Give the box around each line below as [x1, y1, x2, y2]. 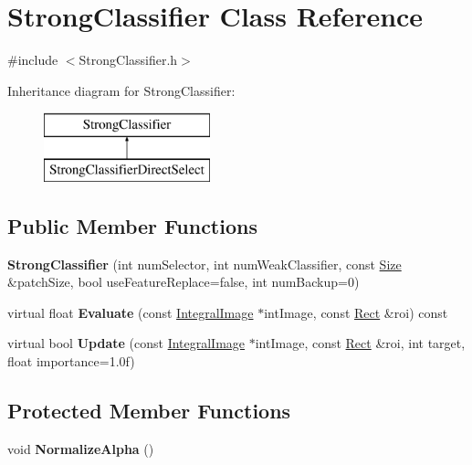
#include [7, 50, 58, 69]
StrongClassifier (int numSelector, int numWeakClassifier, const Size [7, 254, 402, 273]
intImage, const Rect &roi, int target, [255, 333, 466, 353]
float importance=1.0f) [7, 352, 135, 371]
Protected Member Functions [7, 396, 291, 425]
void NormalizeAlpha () [7, 439, 154, 458]
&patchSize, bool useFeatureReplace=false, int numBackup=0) [7, 272, 360, 291]
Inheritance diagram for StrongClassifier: [7, 80, 236, 100]
